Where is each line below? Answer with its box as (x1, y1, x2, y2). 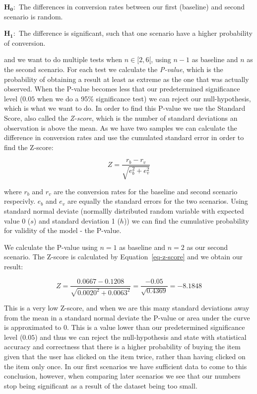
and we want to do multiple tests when (4, 54, 123, 65)
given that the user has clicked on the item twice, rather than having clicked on (4, 351, 246, 361)
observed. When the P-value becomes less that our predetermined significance (4, 83, 240, 94)
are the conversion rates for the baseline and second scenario (54, 186, 238, 196)
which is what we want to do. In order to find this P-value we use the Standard (4, 103, 246, 113)
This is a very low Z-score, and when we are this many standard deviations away (4, 302, 250, 313)
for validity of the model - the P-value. (4, 225, 122, 236)
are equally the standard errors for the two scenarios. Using (67, 196, 248, 206)
